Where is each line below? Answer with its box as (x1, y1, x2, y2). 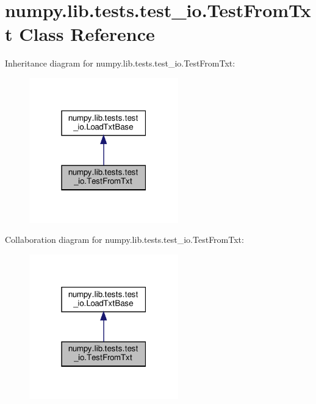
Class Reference (19, 21, 155, 46)
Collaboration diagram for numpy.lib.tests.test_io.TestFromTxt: (5, 233, 244, 246)
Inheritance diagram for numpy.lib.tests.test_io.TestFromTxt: (5, 57, 235, 70)
